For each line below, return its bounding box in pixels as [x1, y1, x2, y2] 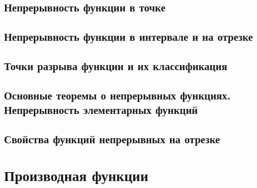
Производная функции [4, 165, 149, 186]
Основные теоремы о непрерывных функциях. [4, 87, 231, 102]
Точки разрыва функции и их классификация [4, 58, 228, 73]
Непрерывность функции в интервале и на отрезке [4, 29, 253, 44]
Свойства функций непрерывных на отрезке [4, 131, 220, 146]
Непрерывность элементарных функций [4, 102, 198, 117]
